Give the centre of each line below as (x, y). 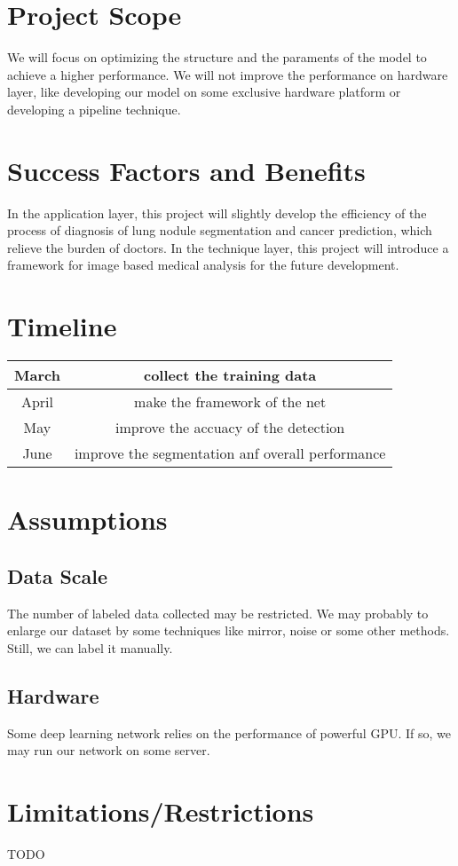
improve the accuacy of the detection (230, 428)
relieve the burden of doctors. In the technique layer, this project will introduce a (228, 247)
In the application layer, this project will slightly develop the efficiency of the (217, 213)
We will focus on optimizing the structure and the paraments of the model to (217, 57)
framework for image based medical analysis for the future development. (203, 265)
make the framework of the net (230, 402)
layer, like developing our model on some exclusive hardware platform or (204, 92)
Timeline (62, 326)
